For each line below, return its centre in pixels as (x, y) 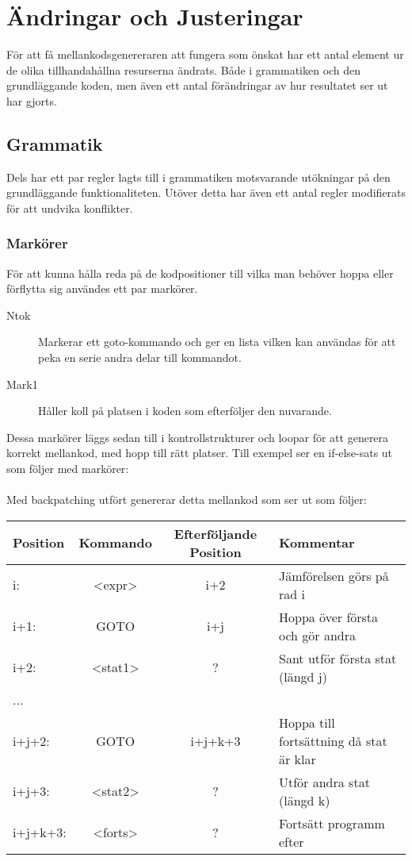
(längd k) (305, 800)
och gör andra (317, 635)
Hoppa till (307, 722)
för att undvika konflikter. (70, 208)
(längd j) (303, 676)
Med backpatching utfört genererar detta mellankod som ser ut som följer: (187, 500)
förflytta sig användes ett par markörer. (102, 288)
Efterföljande (216, 533)
